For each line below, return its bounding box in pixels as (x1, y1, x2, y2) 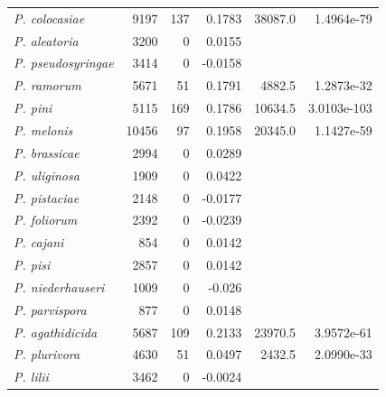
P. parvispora (14, 300, 87, 319)
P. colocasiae (14, 8, 85, 27)
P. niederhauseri (14, 277, 105, 296)
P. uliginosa (14, 165, 80, 184)
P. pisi (14, 255, 51, 274)
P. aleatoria (14, 31, 79, 50)
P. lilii (14, 367, 49, 386)
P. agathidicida (14, 322, 98, 341)
